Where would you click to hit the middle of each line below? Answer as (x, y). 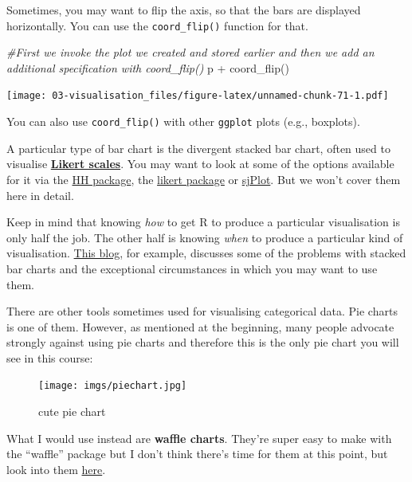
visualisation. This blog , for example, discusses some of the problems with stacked (206, 253)
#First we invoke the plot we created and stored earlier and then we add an (190, 52)
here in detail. (40, 195)
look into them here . (56, 469)
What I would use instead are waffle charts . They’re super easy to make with (199, 438)
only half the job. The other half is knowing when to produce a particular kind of (205, 237)
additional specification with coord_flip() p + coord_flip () (148, 67)
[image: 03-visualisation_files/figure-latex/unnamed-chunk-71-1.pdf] (198, 96)
